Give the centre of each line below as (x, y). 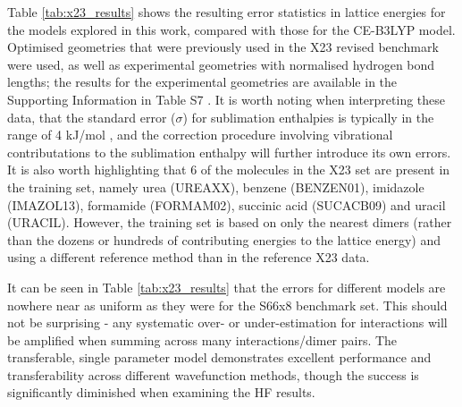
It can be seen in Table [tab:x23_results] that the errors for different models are (227, 287)
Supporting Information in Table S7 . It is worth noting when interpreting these (227, 99)
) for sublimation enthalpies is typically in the (308, 117)
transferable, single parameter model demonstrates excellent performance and (219, 357)
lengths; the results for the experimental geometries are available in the (202, 82)
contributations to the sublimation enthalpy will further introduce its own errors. (229, 152)
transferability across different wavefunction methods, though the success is (213, 374)
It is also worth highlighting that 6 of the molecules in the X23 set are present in (229, 170)
